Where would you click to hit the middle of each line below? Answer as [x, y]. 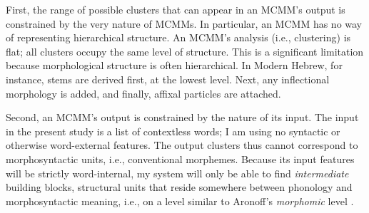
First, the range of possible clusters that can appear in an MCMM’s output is [176, 9]
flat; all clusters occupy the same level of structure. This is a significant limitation [185, 51]
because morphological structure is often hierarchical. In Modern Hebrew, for [174, 65]
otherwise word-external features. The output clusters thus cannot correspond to [182, 145]
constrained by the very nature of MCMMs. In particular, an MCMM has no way [184, 23]
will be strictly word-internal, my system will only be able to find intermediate [177, 173]
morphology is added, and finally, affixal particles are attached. [143, 93]
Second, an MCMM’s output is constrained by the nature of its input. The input [182, 117]
